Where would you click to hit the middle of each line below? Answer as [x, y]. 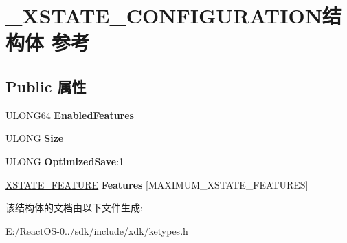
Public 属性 [46, 86]
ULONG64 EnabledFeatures [70, 115]
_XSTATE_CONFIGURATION [164, 15]
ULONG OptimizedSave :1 [65, 161]
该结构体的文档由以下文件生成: [74, 208]
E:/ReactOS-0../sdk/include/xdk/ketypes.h [97, 230]
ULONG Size [35, 138]
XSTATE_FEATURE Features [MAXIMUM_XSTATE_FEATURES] [157, 184]
